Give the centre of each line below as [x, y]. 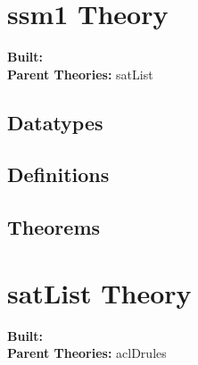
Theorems [54, 227]
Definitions [58, 174]
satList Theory [99, 292]
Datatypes [55, 122]
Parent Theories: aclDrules [87, 353]
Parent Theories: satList [80, 74]
